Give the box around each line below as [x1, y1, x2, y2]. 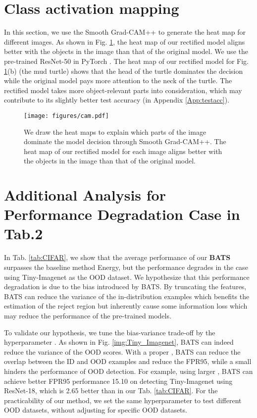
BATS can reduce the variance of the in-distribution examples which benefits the [4, 291, 250, 301]
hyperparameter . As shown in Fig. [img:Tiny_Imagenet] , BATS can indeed [4, 337, 234, 347]
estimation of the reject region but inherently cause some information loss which [4, 301, 248, 311]
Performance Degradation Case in [4, 204, 240, 224]
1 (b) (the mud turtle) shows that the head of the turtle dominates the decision [4, 65, 243, 76]
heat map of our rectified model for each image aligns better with [24, 146, 222, 156]
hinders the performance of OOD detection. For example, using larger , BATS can [4, 366, 253, 376]
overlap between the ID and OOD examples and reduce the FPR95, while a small [4, 356, 252, 366]
